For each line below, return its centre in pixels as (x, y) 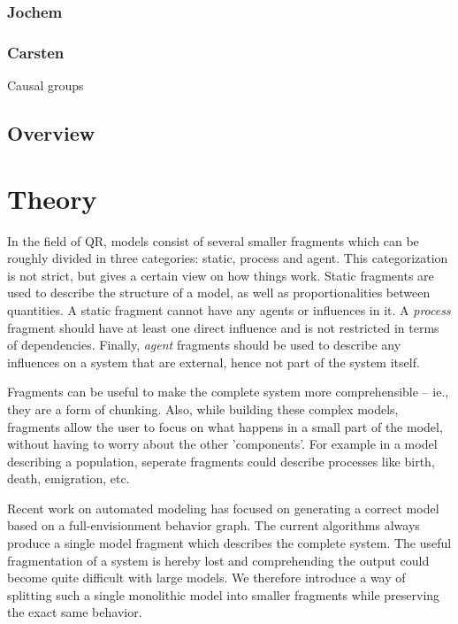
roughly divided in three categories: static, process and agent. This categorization (228, 258)
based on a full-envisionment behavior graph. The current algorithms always (214, 525)
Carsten (36, 52)
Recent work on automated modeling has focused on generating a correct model (223, 508)
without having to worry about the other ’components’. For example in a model (222, 444)
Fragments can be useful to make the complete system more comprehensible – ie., (228, 392)
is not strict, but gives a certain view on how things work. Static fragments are (221, 275)
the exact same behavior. (75, 612)
